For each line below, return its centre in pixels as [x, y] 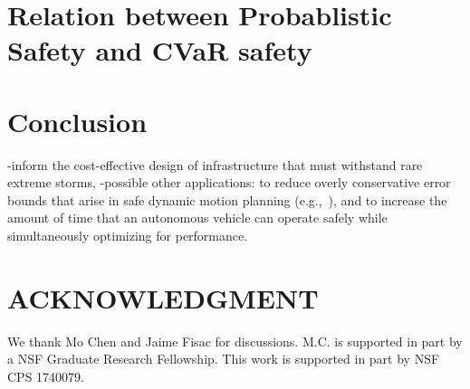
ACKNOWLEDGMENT [163, 297]
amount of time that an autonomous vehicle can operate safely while [197, 218]
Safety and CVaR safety [160, 50]
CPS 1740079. [46, 376]
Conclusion [77, 121]
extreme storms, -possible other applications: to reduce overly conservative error [229, 182]
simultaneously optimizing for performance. [128, 236]
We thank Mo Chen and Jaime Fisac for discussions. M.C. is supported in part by [235, 341]
